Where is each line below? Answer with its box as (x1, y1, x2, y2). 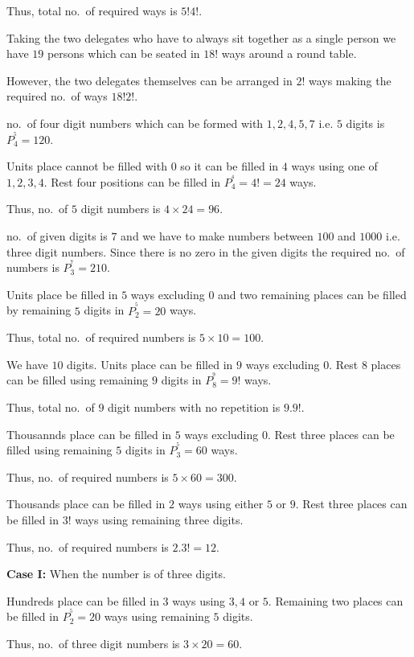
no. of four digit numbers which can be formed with (6, 114, 264, 131)
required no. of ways (6, 88, 108, 105)
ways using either (178, 495, 264, 512)
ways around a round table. (221, 45, 357, 62)
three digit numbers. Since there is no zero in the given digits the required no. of (6, 243, 405, 260)
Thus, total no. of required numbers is (6, 329, 196, 346)
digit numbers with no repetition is (108, 398, 281, 415)
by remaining (6, 302, 72, 318)
